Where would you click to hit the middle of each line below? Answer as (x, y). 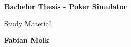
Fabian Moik (27, 40)
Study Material (28, 23)
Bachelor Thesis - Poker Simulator (66, 6)
